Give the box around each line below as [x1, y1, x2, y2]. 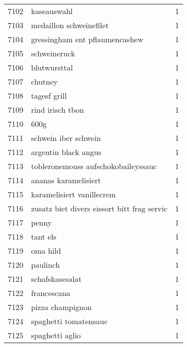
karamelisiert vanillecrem [31, 189, 116, 200]
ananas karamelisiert [31, 174, 101, 186]
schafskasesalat [31, 273, 82, 284]
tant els [31, 231, 57, 242]
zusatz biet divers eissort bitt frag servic [31, 203, 168, 214]
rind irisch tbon [31, 104, 84, 115]
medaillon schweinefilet [31, 19, 109, 31]
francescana [31, 287, 70, 298]
